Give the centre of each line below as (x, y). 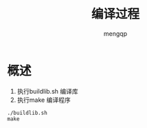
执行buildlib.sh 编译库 (47, 91)
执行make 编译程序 (44, 100)
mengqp (115, 33)
